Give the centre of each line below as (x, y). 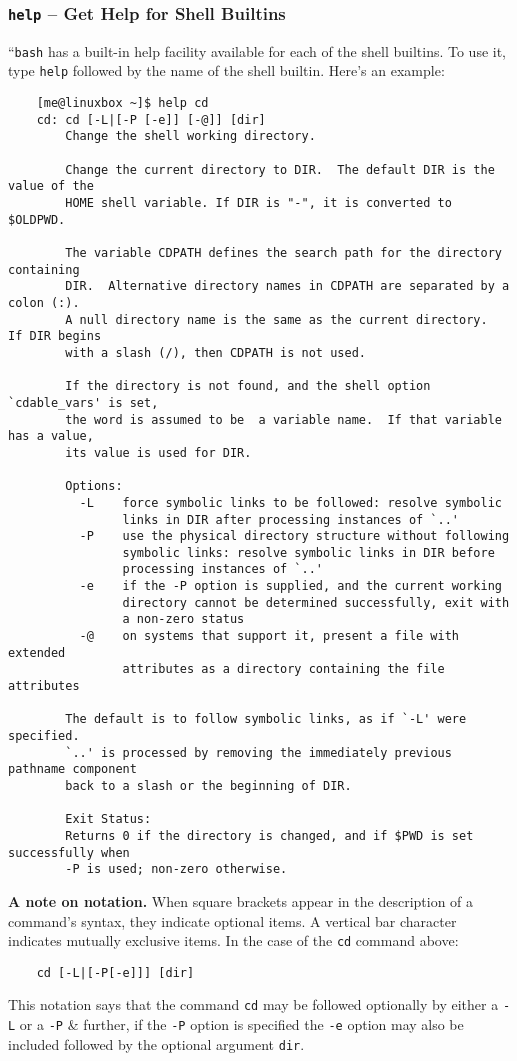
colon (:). (44, 302)
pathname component (72, 769)
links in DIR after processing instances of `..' (291, 519)
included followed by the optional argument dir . (156, 1043)
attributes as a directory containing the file (283, 669)
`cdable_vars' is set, (83, 402)
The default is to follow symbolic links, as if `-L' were (266, 719)
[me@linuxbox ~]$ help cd (122, 103)
